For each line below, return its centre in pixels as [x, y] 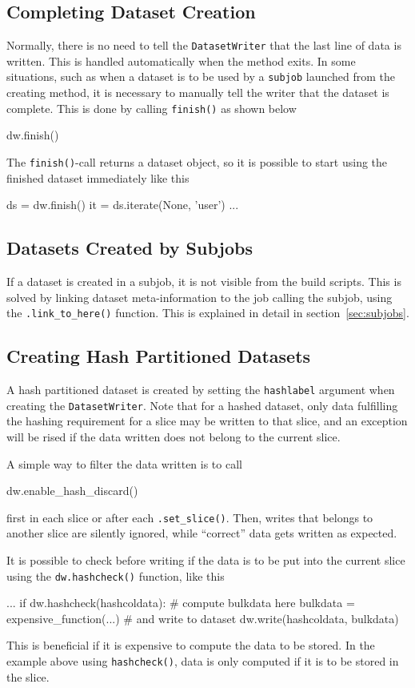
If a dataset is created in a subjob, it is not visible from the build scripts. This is [204, 281]
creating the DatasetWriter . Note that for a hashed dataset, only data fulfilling [202, 405]
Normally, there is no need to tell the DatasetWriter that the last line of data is [204, 45]
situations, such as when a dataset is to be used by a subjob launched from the [201, 76]
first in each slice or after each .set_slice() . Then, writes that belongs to [190, 517]
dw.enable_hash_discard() [72, 491]
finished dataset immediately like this [98, 177]
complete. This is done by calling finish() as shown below [152, 108]
